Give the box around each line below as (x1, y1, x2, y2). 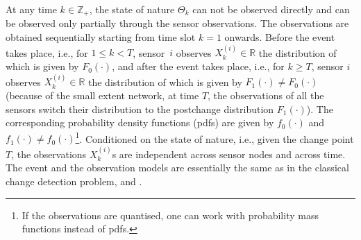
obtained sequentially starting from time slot (6, 30, 196, 44)
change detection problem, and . (6, 174, 142, 189)
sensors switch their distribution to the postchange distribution (6, 101, 274, 116)
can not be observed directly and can (192, 2, 350, 16)
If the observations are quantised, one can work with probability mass (22, 207, 319, 222)
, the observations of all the (208, 88, 324, 103)
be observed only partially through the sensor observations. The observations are (6, 16, 349, 31)
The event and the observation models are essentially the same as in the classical (6, 160, 349, 175)
